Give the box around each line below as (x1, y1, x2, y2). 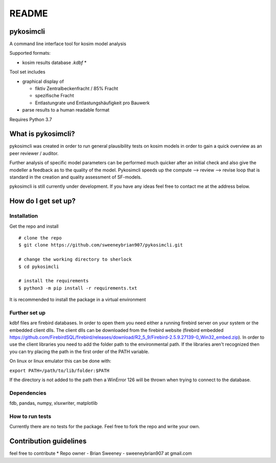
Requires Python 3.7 (9, 116, 52, 122)
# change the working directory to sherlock (18, 256, 132, 262)
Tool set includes (9, 69, 45, 75)
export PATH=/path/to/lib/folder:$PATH (9, 367, 109, 373)
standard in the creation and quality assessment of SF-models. (9, 174, 142, 180)
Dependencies (9, 389, 47, 396)
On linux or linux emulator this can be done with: (9, 358, 111, 364)
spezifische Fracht (35, 93, 74, 99)
